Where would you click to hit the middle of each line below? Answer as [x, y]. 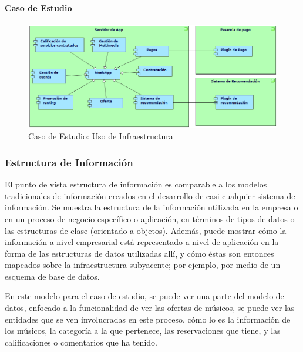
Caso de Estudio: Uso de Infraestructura [101, 136]
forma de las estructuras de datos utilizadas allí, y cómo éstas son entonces [139, 253]
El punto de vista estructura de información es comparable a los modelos [136, 184]
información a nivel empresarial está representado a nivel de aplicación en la [142, 242]
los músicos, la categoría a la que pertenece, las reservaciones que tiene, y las [143, 331]
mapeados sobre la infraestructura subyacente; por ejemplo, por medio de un [143, 265]
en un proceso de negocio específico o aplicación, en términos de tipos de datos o [150, 218]
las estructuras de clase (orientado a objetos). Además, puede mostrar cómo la [146, 230]
